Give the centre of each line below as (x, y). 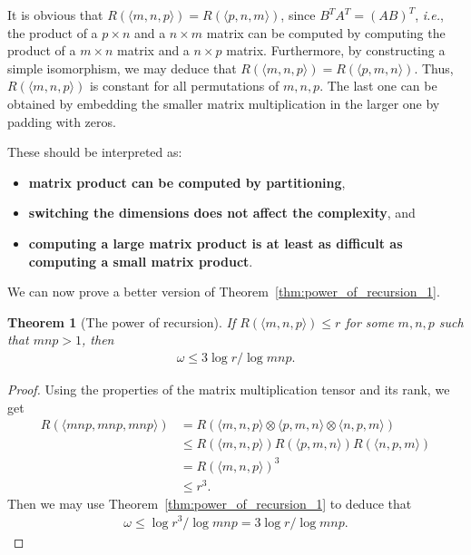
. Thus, (434, 68)
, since (298, 15)
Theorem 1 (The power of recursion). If (122, 321)
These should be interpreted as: (95, 152)
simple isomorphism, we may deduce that (122, 68)
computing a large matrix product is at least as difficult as (216, 243)
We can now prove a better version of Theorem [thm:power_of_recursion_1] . (224, 292)
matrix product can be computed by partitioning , (187, 182)
